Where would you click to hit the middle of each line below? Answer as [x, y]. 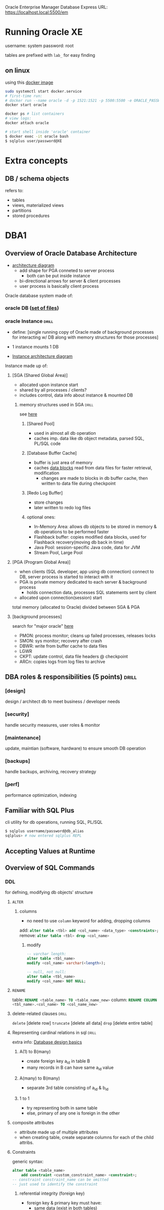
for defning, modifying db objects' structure [49, 892]
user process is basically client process [59, 286]
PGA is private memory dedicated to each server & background [83, 582]
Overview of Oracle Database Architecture [71, 254]
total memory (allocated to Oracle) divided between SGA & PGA [76, 607]
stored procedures [31, 216]
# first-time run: [24, 96]
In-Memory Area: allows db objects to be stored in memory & [95, 526]
